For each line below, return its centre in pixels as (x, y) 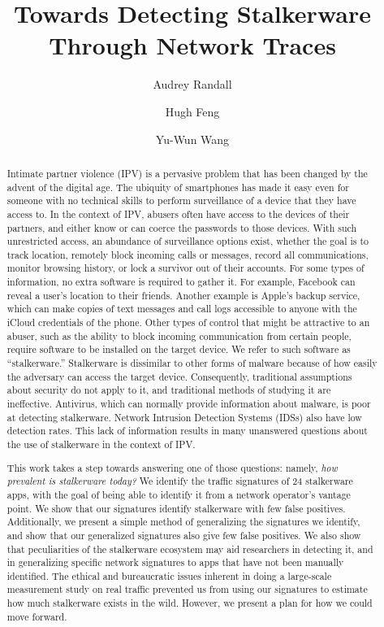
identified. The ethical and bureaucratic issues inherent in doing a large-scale (169, 575)
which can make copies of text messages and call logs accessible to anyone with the (182, 309)
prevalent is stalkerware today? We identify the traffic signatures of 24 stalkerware (180, 481)
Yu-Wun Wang (192, 139)
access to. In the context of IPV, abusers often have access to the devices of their (178, 213)
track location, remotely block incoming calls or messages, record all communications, (188, 254)
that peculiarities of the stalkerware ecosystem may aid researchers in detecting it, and (190, 549)
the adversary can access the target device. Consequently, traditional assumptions (179, 376)
